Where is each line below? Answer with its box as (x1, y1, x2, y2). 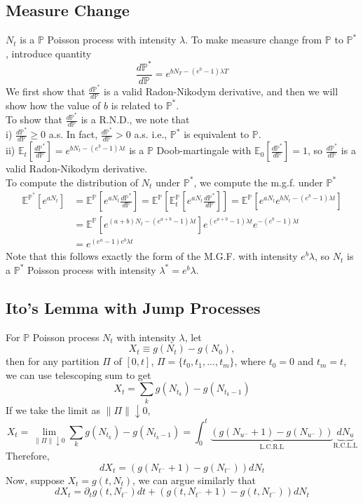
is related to (111, 97, 163, 112)
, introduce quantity (6, 46, 92, 60)
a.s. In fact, (48, 127, 98, 142)
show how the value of (6, 97, 101, 112)
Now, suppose (6, 472, 64, 487)
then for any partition (6, 354, 100, 368)
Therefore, (6, 448, 50, 463)
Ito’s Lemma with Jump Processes (6, 296, 261, 318)
